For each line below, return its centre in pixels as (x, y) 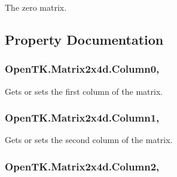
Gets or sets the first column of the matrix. (84, 91)
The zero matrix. (36, 7)
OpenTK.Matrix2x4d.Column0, (82, 69)
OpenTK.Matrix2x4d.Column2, (82, 166)
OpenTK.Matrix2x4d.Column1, (82, 118)
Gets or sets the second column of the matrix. (89, 140)
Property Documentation (84, 39)
